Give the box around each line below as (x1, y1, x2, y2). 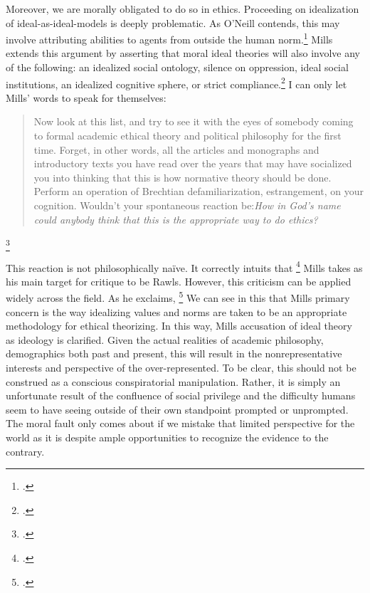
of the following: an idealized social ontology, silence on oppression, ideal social (6, 60, 349, 75)
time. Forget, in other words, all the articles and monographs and (33, 142, 319, 157)
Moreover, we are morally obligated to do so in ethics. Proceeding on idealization (6, 1, 359, 16)
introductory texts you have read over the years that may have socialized (33, 156, 352, 171)
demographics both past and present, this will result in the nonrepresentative (6, 346, 342, 361)
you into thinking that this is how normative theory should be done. (33, 169, 332, 184)
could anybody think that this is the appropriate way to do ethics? (33, 211, 318, 226)
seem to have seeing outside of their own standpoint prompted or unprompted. (6, 402, 349, 416)
